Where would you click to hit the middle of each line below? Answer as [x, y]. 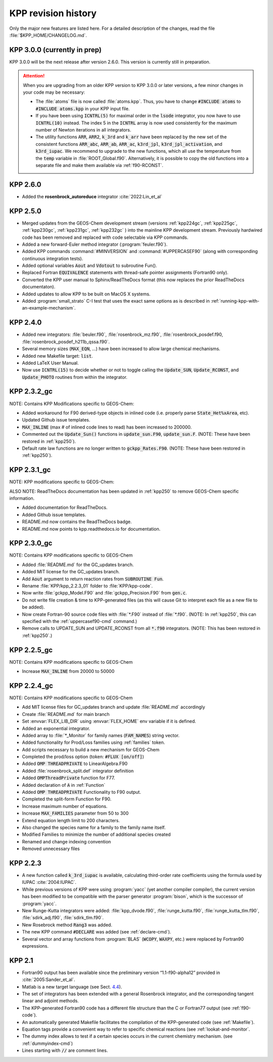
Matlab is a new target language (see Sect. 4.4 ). [72, 987]
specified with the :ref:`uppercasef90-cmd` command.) [80, 621]
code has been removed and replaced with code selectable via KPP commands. [105, 237]
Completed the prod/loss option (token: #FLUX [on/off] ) [83, 757]
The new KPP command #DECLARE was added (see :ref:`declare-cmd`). [97, 932]
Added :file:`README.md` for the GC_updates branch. [78, 565]
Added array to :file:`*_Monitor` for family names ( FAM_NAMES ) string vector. [101, 735]
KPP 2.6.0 [25, 184]
